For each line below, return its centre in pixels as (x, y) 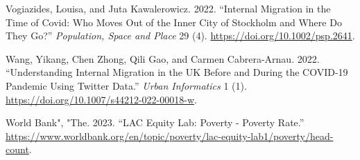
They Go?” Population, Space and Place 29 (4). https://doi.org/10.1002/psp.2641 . (180, 36)
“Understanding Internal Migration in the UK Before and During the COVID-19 (177, 72)
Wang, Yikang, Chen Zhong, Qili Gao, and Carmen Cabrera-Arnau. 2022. (163, 58)
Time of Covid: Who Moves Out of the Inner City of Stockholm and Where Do (174, 22)
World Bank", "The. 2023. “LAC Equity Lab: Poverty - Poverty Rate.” (155, 122)
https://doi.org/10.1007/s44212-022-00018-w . (101, 99)
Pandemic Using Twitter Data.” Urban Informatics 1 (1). (126, 85)
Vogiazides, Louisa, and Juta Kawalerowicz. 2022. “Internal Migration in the (168, 8)
